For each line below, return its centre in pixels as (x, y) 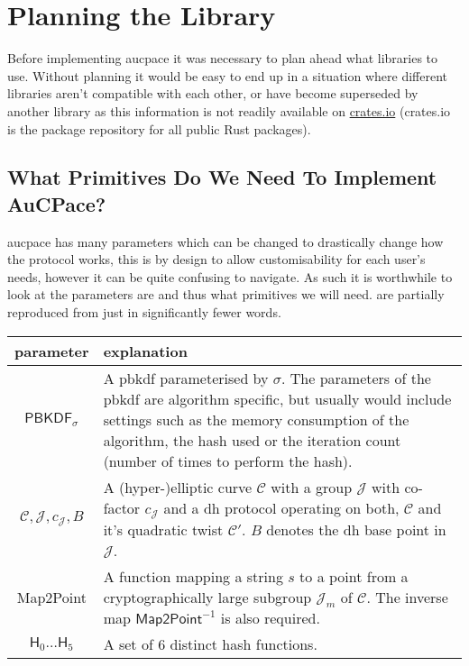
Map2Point (51, 597)
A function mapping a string (193, 576)
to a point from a (354, 576)
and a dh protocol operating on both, (281, 507)
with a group (312, 487)
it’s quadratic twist (163, 529)
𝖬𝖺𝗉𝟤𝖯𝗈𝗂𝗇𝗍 (169, 619)
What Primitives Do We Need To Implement (222, 177)
